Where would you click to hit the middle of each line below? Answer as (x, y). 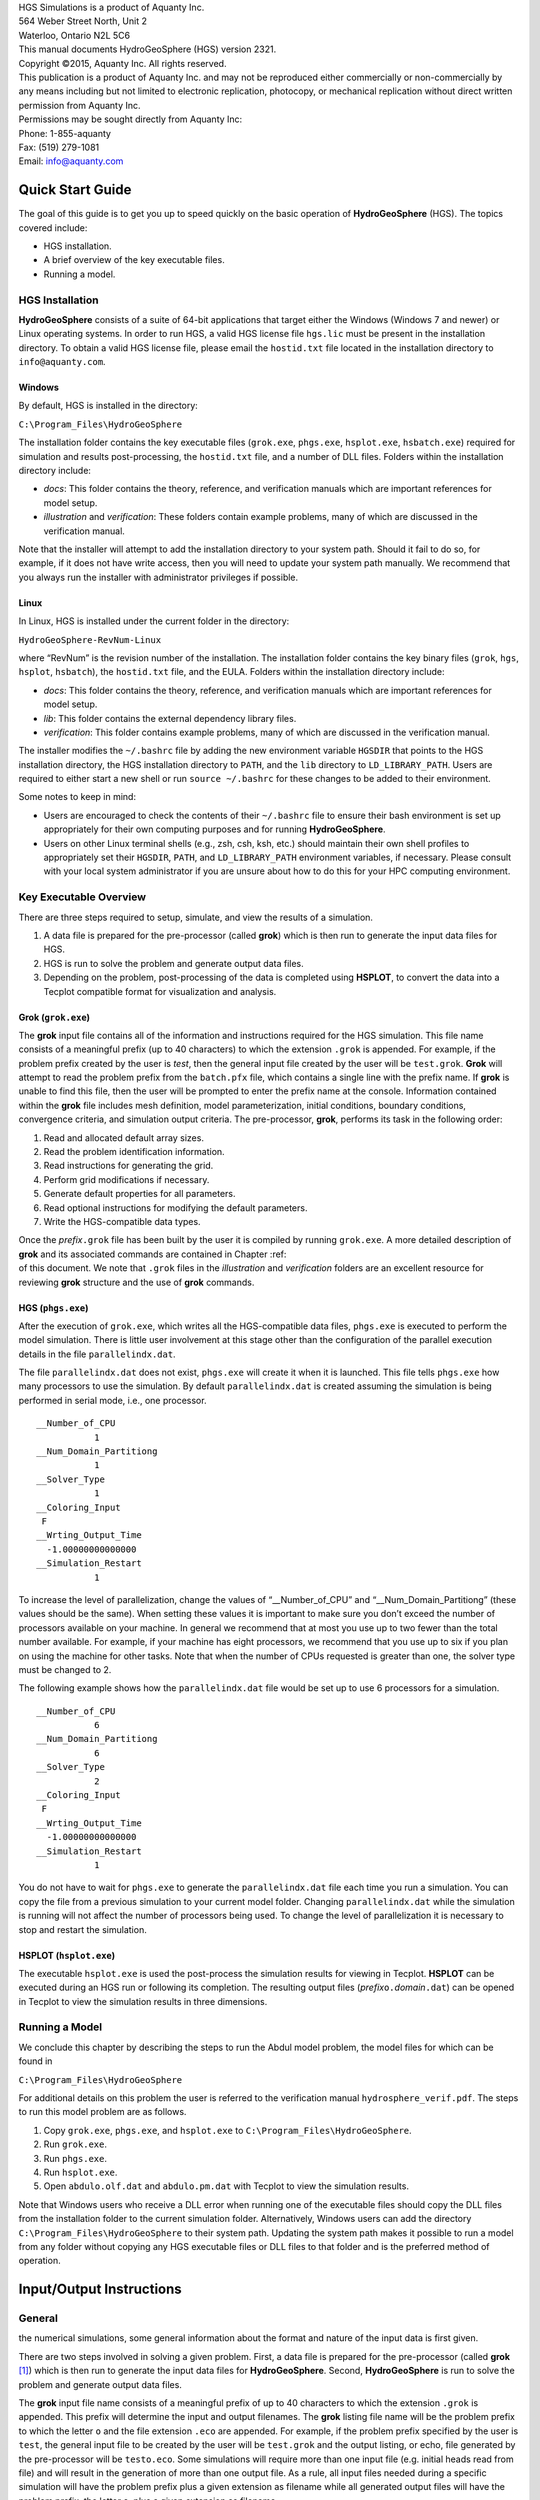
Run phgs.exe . (75, 2158)
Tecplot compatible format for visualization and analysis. (160, 991)
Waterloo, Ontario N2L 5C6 (74, 35)
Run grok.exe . (75, 2144)
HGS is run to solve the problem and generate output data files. (173, 963)
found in (35, 2061)
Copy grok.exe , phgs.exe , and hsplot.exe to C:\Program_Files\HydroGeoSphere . (227, 2130)
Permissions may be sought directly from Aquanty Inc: (130, 119)
